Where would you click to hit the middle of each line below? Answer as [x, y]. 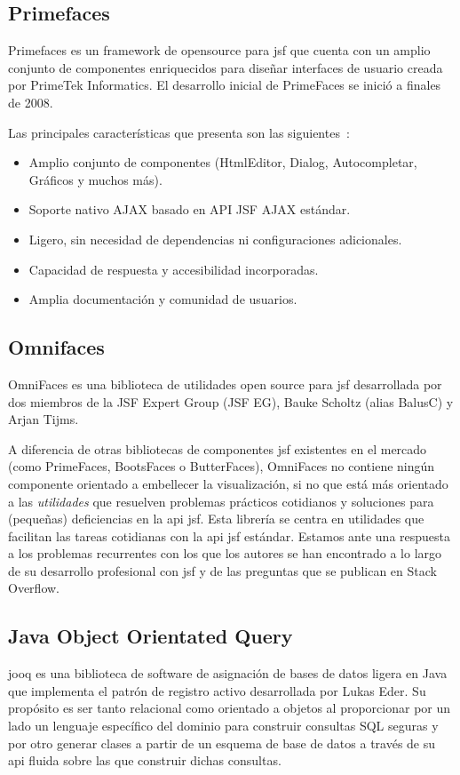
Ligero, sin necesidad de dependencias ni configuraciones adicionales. [215, 239]
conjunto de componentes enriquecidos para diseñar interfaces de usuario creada [226, 67]
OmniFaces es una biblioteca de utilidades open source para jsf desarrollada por [225, 384]
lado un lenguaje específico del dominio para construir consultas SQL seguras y [223, 726]
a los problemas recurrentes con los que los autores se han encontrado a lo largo [225, 553]
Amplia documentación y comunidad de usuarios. [163, 299]
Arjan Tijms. [44, 419]
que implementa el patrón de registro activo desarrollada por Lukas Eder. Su [217, 690]
